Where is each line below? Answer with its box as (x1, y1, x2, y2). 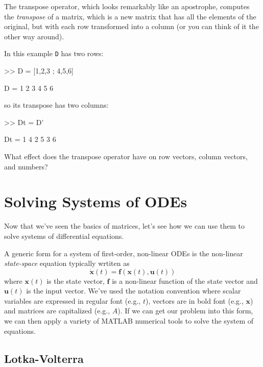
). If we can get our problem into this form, (117, 305, 253, 316)
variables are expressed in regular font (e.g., (4, 295, 141, 306)
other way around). (4, 31, 64, 41)
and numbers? (4, 161, 48, 172)
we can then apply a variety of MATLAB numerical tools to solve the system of (4, 315, 253, 326)
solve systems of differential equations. (4, 230, 124, 241)
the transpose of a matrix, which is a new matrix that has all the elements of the (4, 11, 256, 21)
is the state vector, (46, 275, 105, 286)
